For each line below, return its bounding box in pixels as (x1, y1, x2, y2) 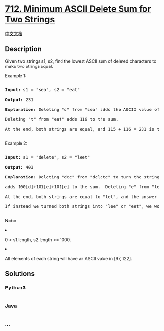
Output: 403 (5, 164, 34, 170)
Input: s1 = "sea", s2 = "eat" (5, 87, 80, 92)
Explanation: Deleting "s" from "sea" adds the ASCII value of (5, 107, 160, 112)
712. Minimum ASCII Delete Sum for (5, 3, 151, 15)
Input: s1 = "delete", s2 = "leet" (5, 154, 90, 160)
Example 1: (5, 72, 27, 79)
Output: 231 (5, 97, 34, 102)
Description (5, 45, 41, 53)
